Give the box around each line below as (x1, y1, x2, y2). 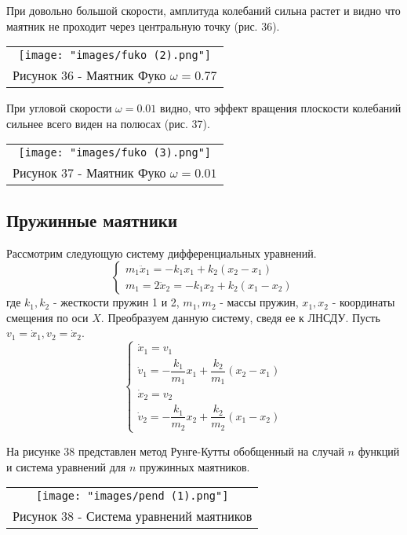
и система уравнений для (6, 458, 126, 475)
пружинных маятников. (140, 458, 250, 475)
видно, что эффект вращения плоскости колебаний (160, 100, 402, 116)
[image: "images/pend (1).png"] (35, 489, 229, 503)
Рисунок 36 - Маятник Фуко (13, 66, 166, 85)
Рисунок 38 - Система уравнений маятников (13, 507, 253, 526)
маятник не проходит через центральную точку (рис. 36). (6, 17, 280, 34)
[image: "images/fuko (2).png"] (18, 49, 212, 62)
